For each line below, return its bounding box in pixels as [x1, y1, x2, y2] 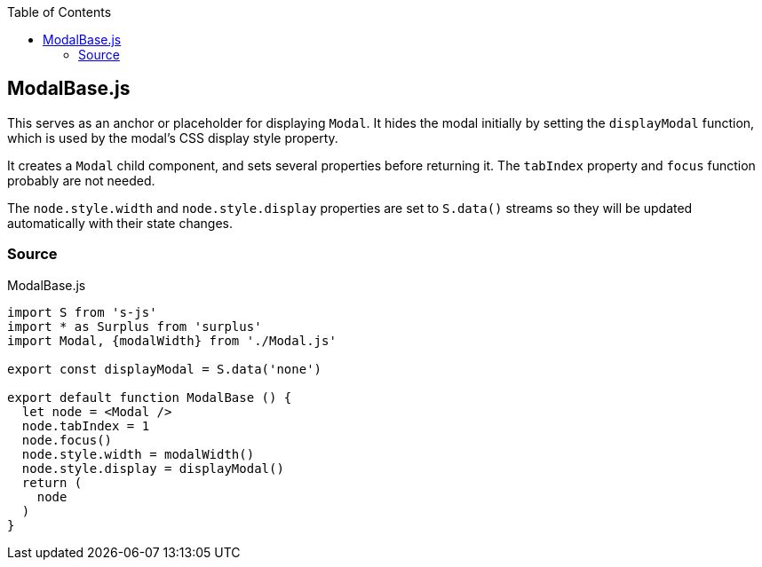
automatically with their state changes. [7, 215, 234, 231]
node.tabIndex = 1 [21, 418, 150, 433]
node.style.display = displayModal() [21, 461, 284, 476]
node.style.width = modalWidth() [21, 446, 255, 461]
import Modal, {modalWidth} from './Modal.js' [7, 333, 337, 348]
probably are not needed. [7, 172, 155, 188]
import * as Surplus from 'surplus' [7, 319, 262, 334]
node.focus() [21, 432, 113, 447]
